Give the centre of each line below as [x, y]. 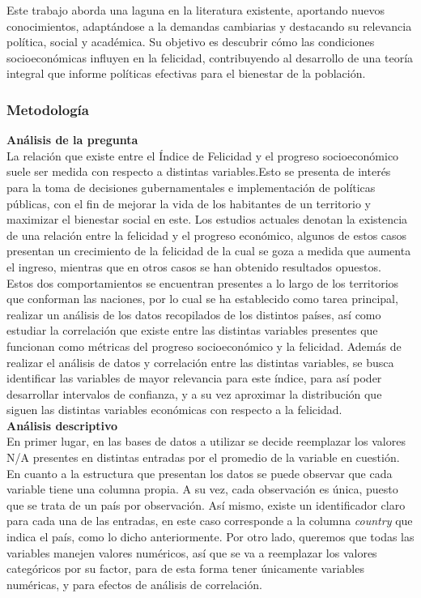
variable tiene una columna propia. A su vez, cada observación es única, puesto [202, 489]
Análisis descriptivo [62, 425]
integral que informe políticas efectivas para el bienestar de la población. [186, 73]
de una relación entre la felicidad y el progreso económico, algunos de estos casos [207, 235]
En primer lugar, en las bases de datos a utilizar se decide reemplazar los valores [206, 441]
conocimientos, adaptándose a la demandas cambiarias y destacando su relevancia [209, 26]
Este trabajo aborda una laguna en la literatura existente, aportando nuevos [196, 10]
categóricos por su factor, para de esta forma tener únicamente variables [185, 568]
